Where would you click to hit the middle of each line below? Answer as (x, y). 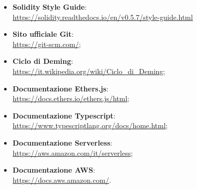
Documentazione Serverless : (62, 142)
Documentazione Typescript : (64, 115)
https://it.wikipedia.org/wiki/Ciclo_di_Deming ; (89, 71)
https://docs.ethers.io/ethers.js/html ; (71, 98)
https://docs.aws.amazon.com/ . (62, 180)
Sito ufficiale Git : (43, 34)
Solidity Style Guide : (50, 7)
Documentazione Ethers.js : (60, 88)
